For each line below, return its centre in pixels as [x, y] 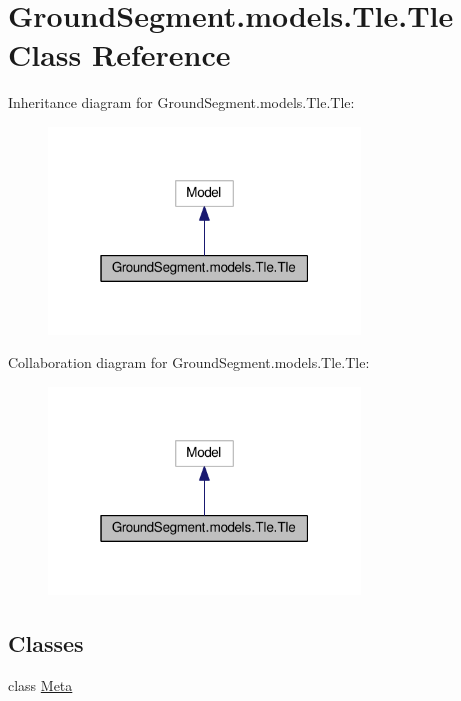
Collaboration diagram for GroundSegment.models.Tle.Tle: [189, 362]
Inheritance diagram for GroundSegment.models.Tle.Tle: [181, 102]
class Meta [40, 684]
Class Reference [119, 54]
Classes [46, 642]
